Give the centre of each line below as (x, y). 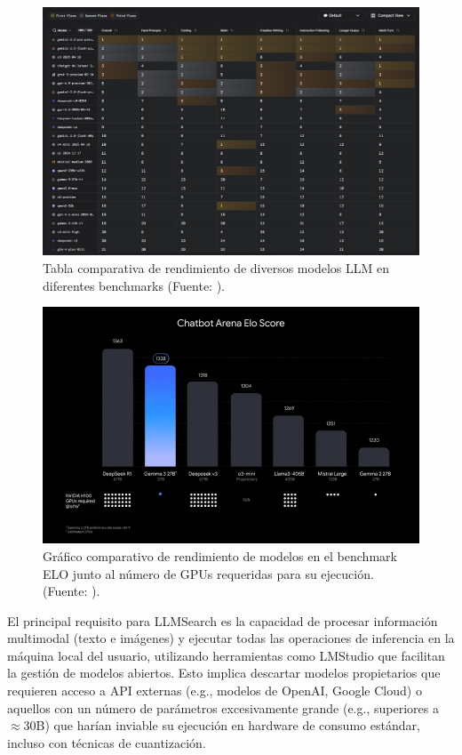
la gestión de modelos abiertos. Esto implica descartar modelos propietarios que (224, 673)
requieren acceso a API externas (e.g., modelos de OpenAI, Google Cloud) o (215, 691)
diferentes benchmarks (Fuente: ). (134, 285)
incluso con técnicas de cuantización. (107, 742)
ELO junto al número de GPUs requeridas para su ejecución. (208, 573)
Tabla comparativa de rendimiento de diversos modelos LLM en (216, 268)
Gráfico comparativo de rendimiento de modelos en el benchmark (220, 555)
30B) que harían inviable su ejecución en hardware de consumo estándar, (222, 725)
